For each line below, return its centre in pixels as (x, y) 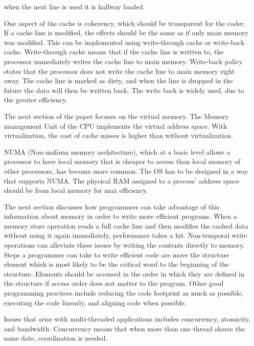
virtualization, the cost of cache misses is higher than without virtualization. (118, 135)
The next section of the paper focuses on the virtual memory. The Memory (116, 116)
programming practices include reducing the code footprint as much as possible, (124, 293)
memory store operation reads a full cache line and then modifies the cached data (126, 225)
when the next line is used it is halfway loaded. (74, 6)
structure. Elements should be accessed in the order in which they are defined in (124, 273)
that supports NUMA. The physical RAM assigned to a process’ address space (122, 180)
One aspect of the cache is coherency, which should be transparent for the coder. (125, 23)
